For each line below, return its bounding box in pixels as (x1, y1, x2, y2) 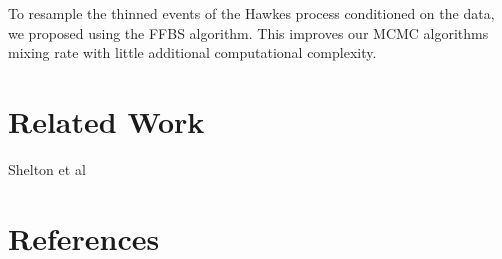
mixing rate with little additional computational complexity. (8, 42, 377, 63)
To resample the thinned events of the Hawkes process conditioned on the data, (8, 3, 495, 23)
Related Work (8, 100, 205, 141)
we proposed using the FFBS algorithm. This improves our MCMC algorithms (8, 22, 489, 43)
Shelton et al (8, 158, 86, 179)
